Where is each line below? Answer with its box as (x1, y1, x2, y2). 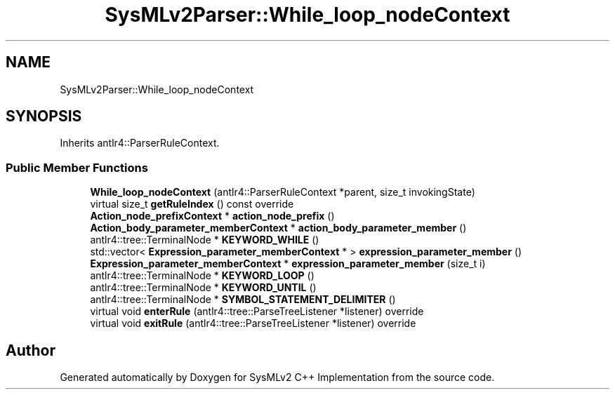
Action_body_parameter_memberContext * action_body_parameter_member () (90, 222, 467, 234)
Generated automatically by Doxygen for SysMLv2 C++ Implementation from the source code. (60, 371, 495, 384)
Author (6, 341, 55, 359)
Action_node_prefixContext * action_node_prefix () (90, 210, 335, 222)
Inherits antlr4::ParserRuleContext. (60, 137, 220, 149)
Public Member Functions (6, 160, 148, 175)
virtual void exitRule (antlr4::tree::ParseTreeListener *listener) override (90, 317, 416, 330)
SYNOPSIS (6, 107, 82, 126)
